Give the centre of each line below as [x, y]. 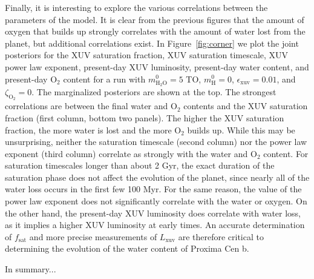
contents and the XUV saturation [246, 106]
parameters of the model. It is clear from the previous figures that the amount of [155, 19]
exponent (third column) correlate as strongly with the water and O [131, 153]
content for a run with [104, 79]
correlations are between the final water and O [91, 106]
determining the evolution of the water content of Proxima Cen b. [127, 248]
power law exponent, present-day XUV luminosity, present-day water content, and [157, 66]
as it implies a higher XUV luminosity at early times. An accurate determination [155, 225]
